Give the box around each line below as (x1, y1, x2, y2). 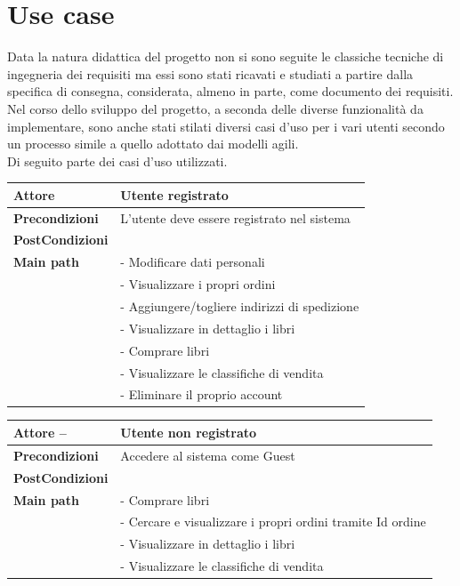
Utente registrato (120, 185, 229, 204)
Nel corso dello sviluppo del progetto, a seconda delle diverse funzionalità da (7, 99, 424, 117)
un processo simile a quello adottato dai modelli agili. (7, 134, 299, 153)
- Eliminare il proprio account (120, 385, 283, 404)
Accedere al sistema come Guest (120, 446, 295, 464)
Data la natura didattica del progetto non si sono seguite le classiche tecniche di (7, 47, 444, 66)
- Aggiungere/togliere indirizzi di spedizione (120, 297, 359, 315)
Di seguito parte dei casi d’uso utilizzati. (7, 151, 228, 170)
